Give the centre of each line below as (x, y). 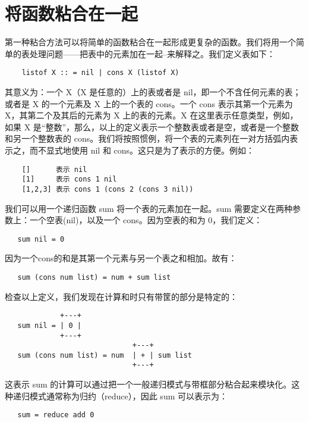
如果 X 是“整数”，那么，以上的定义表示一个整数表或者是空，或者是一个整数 (152, 126)
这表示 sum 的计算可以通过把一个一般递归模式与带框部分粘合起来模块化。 (148, 384)
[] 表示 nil (54, 169)
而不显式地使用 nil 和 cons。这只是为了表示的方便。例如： (142, 150)
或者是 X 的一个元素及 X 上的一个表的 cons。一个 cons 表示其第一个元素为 (149, 103)
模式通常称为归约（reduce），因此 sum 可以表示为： (128, 396)
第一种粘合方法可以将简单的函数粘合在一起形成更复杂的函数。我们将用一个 (150, 42)
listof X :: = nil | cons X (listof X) (100, 73)
